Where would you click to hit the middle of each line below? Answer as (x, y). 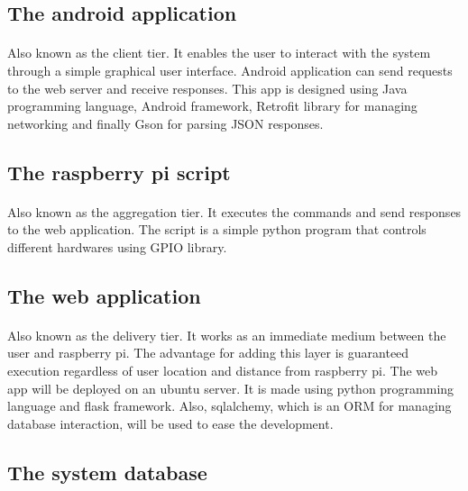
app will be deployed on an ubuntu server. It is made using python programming (231, 388)
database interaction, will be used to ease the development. (170, 423)
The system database (107, 472)
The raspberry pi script (119, 172)
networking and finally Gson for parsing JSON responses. (165, 123)
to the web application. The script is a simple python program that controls (217, 229)
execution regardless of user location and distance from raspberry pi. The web (223, 371)
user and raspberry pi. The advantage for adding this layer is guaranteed (208, 353)
